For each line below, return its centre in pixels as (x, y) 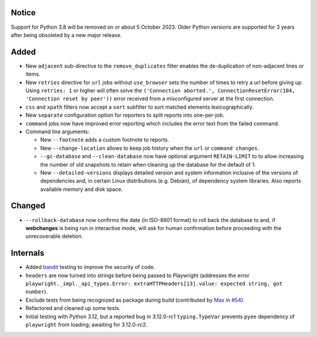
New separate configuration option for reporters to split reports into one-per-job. (125, 115)
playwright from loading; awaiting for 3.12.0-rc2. (87, 325)
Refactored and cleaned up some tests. (73, 308)
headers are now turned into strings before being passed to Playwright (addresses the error (137, 275)
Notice (23, 13)
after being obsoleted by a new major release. (66, 35)
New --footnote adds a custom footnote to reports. (105, 140)
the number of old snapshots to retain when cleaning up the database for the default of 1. (148, 164)
